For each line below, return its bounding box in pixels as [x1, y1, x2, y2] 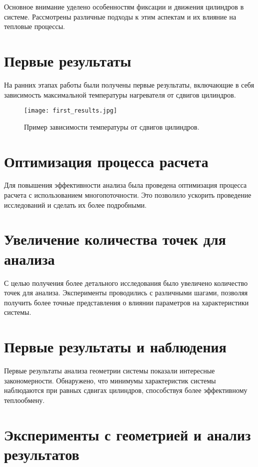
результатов [4, 443, 79, 464]
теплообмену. [4, 394, 45, 405]
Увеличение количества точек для [4, 229, 226, 249]
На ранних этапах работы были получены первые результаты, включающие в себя [4, 79, 254, 90]
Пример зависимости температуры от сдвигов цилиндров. [24, 121, 199, 132]
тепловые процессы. [4, 21, 65, 32]
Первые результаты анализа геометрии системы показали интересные [4, 365, 215, 376]
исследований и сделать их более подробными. [4, 199, 147, 210]
